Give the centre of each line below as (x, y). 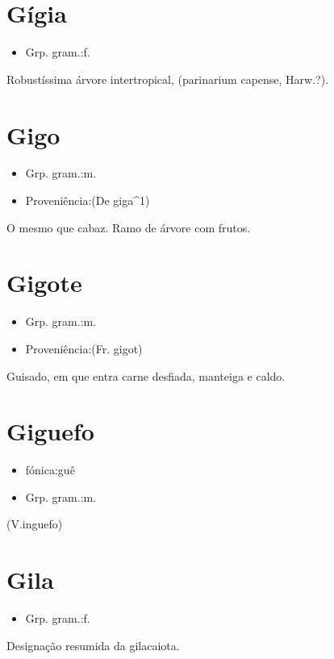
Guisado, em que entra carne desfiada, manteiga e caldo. (146, 375)
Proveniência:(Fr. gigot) (84, 348)
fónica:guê (50, 470)
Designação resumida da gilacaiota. (93, 645)
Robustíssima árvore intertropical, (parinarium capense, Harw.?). (168, 79)
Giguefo (50, 431)
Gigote (44, 283)
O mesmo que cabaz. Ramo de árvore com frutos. (129, 227)
